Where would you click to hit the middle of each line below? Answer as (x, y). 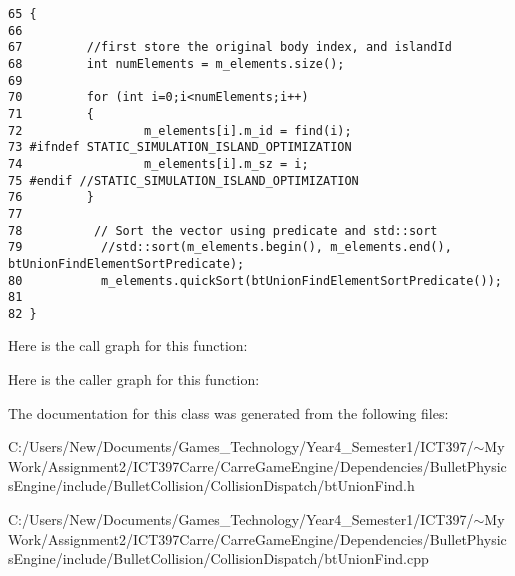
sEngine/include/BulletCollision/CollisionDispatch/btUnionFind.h (211, 485)
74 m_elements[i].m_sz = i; (158, 163)
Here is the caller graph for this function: (134, 379)
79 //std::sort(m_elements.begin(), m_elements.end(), (230, 247)
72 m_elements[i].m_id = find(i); (180, 130)
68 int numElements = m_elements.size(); (176, 63)
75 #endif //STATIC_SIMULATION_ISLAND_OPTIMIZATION (183, 180)
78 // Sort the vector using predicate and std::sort (223, 230)
